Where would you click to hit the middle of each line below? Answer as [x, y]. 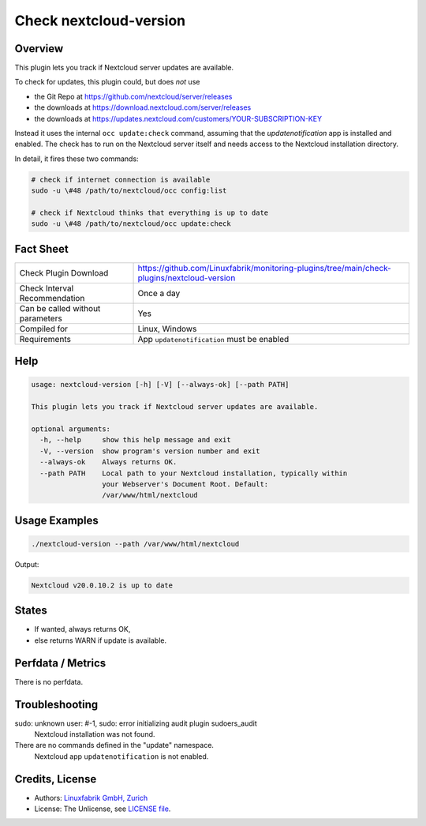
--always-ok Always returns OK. [108, 462]
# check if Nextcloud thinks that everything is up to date [150, 212]
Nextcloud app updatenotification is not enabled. [121, 756]
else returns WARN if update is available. [101, 640]
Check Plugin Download [64, 272]
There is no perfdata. [49, 681]
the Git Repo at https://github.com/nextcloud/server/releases [133, 96]
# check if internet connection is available [121, 179]
